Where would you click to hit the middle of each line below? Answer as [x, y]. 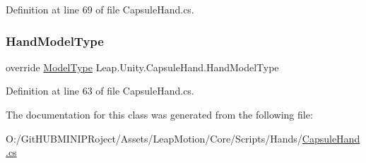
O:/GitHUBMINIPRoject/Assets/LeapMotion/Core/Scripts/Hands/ [154, 138]
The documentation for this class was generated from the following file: [159, 114]
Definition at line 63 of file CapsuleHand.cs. [100, 91]
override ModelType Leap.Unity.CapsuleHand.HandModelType [142, 67]
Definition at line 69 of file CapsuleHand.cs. [100, 9]
